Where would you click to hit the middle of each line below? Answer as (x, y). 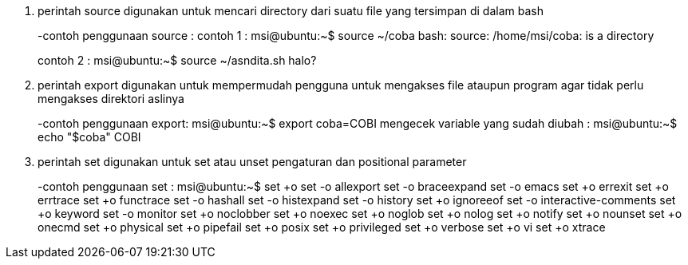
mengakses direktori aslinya (111, 99)
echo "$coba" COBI (89, 137)
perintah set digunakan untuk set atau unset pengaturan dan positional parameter (252, 162)
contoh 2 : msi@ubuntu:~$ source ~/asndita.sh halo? (177, 60)
